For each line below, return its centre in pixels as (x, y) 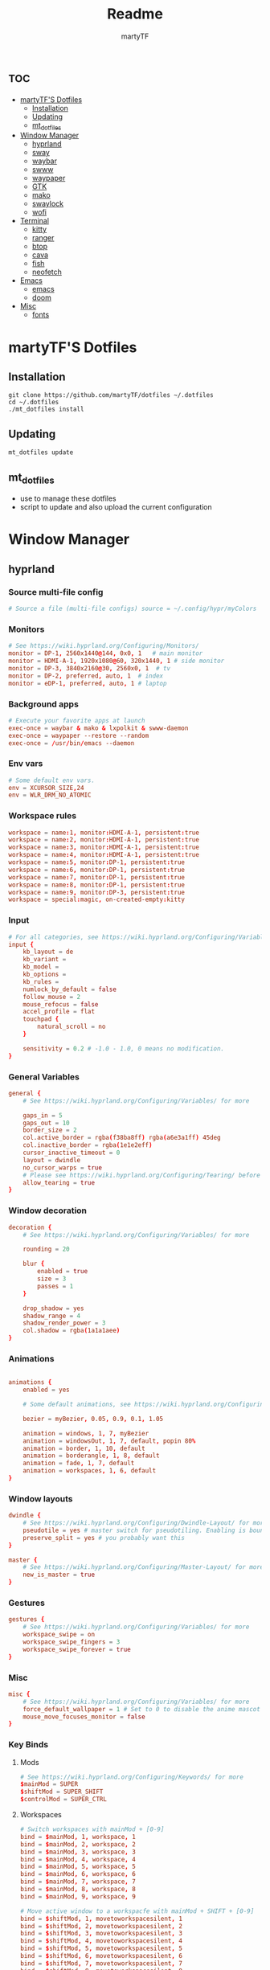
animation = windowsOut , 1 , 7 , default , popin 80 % (109, 1441)
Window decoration (47, 1210)
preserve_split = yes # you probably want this (104, 1538)
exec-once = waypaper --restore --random (79, 735)
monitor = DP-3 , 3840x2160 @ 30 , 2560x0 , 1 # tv (90, 668)
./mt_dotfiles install (46, 410)
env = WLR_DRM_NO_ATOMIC (50, 795)
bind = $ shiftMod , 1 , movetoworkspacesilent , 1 (101, 1919)
